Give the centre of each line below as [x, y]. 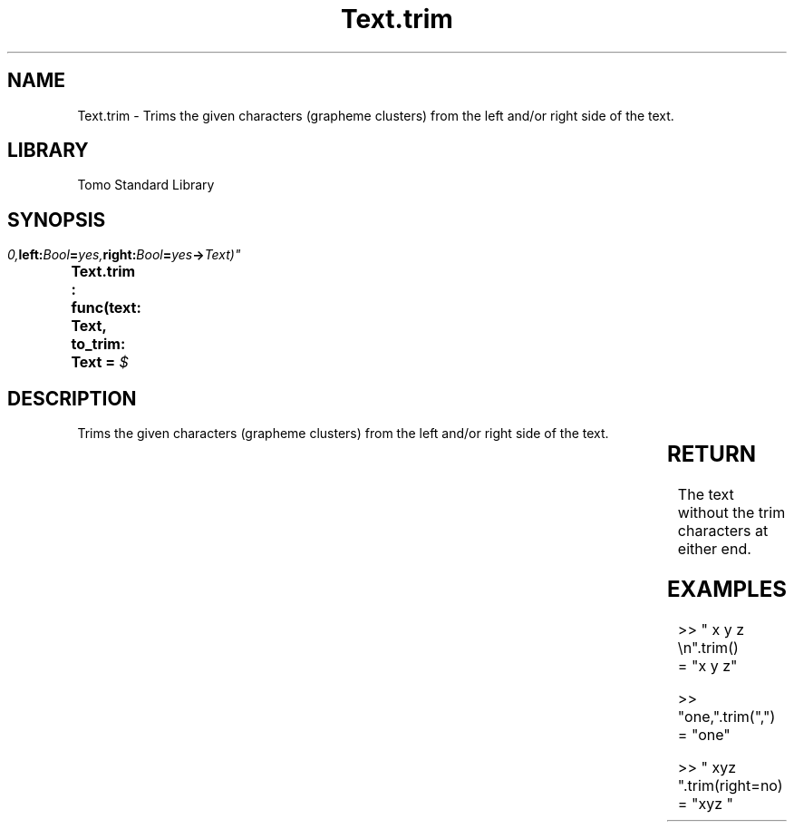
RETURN [711, 454]
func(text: [106, 308]
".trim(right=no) [730, 785]
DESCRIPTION [72, 398]
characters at [723, 531]
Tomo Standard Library [146, 185]
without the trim [731, 513]
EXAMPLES [726, 589]
